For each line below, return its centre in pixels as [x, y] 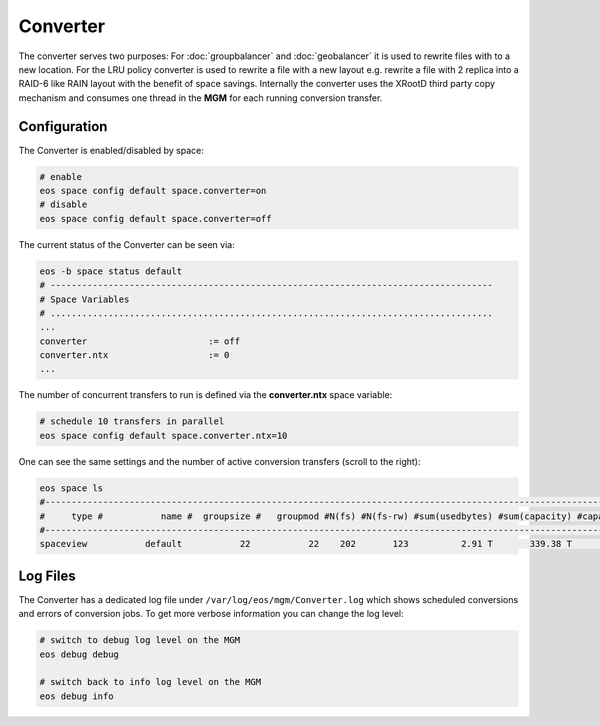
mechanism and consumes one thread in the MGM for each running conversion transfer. [200, 97]
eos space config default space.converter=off [155, 218]
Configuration [63, 126]
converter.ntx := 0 [134, 355]
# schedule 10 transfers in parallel [132, 421]
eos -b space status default [111, 271]
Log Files [47, 575]
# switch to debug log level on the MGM [139, 640]
